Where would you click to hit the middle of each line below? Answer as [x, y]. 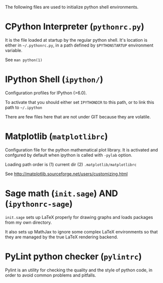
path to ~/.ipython [24, 107]
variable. [14, 50]
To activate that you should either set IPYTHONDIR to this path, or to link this [80, 102]
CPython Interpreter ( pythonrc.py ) [75, 27]
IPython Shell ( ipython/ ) [54, 79]
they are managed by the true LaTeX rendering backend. [62, 237]
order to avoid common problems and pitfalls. [51, 275]
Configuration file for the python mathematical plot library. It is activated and [81, 150]
